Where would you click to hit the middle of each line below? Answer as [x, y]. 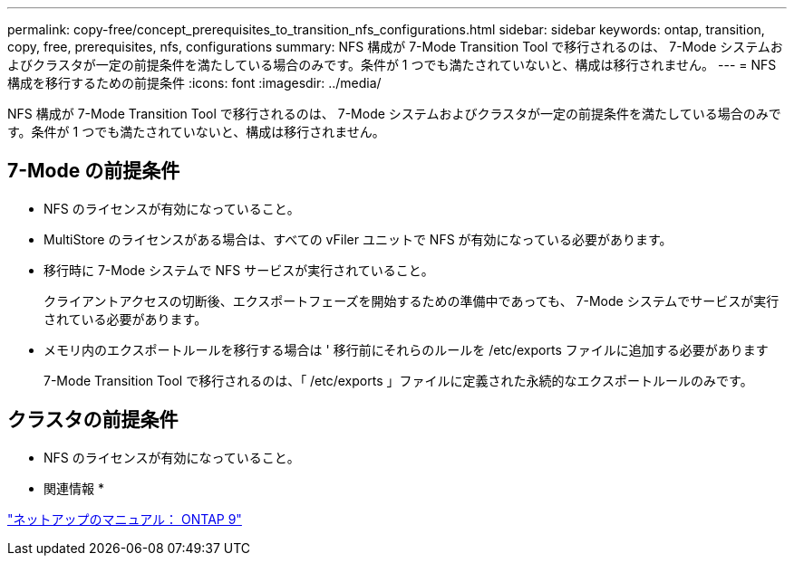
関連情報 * [74, 488]
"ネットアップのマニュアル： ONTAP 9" [125, 519]
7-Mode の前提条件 [94, 171]
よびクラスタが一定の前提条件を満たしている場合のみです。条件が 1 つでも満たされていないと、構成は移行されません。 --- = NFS [392, 65]
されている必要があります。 [126, 319]
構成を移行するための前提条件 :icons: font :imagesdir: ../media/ [194, 83]
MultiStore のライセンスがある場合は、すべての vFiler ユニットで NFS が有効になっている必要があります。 [358, 239]
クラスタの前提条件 [93, 420]
